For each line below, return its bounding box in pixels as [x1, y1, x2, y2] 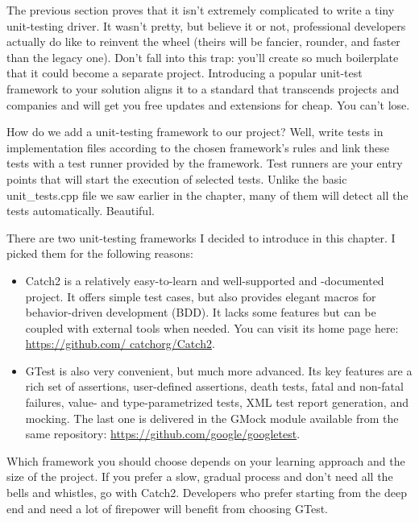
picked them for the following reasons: [6, 245, 194, 262]
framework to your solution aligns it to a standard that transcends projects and [6, 80, 400, 97]
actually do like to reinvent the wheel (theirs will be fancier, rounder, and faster [6, 33, 400, 50]
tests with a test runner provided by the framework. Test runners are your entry [6, 155, 403, 172]
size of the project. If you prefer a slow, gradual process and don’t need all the [6, 468, 393, 485]
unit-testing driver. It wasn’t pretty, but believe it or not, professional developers [6, 17, 406, 34]
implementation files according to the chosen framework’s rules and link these [6, 139, 389, 155]
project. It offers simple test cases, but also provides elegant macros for [25, 288, 376, 304]
